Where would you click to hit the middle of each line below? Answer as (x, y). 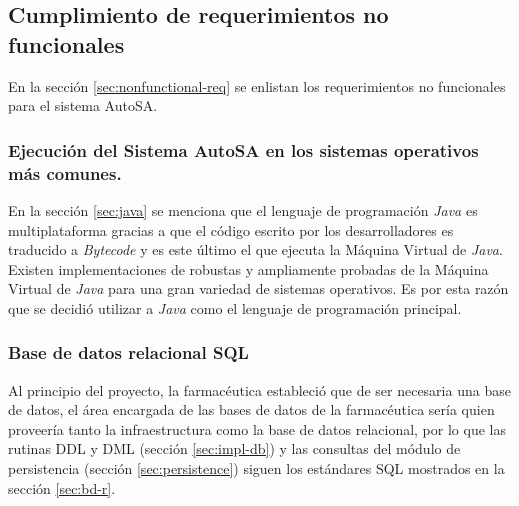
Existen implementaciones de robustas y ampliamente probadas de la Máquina (248, 268)
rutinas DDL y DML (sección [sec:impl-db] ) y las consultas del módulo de (234, 448)
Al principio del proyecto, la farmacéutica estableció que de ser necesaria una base (259, 389)
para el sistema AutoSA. (83, 105)
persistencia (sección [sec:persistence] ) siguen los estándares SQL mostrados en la (256, 468)
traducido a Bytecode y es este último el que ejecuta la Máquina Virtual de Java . (255, 249)
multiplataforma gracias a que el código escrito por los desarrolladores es (231, 229)
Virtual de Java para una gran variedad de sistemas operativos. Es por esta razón (258, 288)
